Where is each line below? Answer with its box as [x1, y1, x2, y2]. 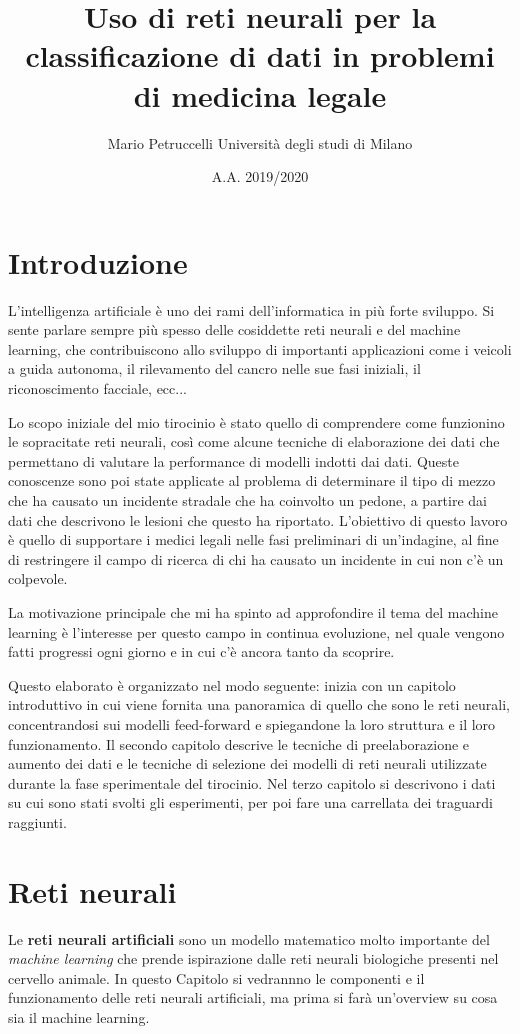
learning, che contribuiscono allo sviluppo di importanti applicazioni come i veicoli [8, 338, 512, 359]
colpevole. [8, 568, 68, 589]
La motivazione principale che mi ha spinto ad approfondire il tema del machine [8, 601, 498, 622]
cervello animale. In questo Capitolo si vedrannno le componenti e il [8, 967, 425, 988]
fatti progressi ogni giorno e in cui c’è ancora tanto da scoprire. [8, 641, 395, 662]
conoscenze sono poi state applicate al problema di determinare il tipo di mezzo [8, 470, 496, 491]
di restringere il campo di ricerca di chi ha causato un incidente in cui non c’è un [8, 548, 504, 569]
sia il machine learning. [8, 1006, 150, 1027]
